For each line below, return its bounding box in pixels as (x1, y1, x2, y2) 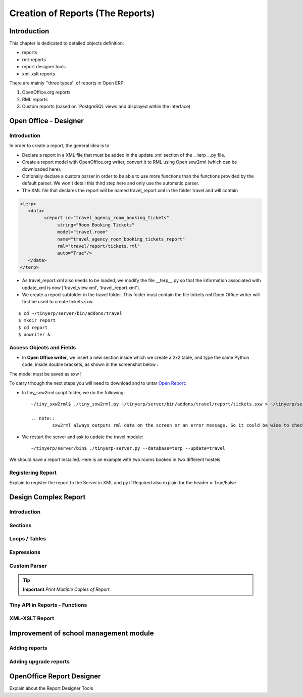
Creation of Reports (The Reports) (9, 8, 155, 19)
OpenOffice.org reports (22, 89, 71, 96)
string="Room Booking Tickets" (57, 222, 135, 227)
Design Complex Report (9, 493, 86, 501)
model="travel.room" (57, 229, 108, 235)
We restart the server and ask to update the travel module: (22, 434, 144, 440)
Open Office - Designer (9, 117, 84, 125)
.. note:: (31, 415, 55, 421)
